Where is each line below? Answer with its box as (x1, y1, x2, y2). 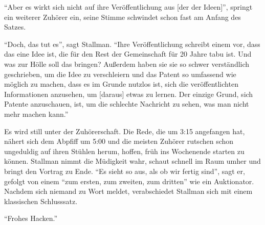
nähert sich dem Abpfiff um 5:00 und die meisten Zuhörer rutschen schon (4, 136, 234, 146)
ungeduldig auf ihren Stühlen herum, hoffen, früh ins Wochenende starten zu (4, 145, 245, 156)
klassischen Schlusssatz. (4, 195, 78, 206)
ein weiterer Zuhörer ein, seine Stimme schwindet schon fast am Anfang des (4, 11, 241, 22)
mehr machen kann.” (4, 108, 69, 119)
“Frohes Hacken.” (4, 213, 58, 223)
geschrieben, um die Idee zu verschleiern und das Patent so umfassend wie (4, 68, 236, 79)
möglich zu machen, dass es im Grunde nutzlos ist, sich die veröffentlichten (4, 79, 238, 89)
